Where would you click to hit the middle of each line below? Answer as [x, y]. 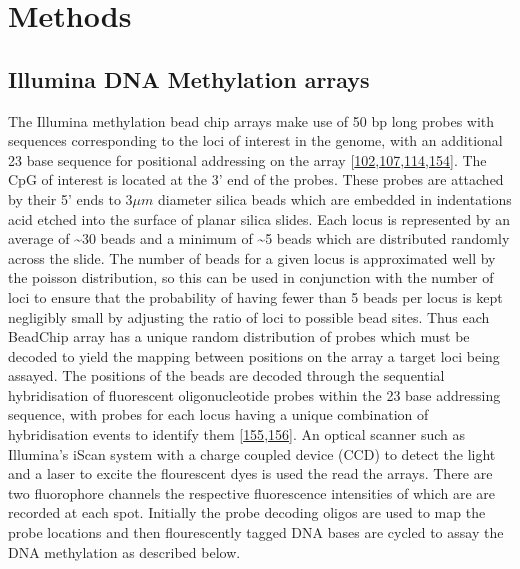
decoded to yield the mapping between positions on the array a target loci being [254, 355]
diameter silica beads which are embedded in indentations [334, 198]
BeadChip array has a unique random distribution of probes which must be [239, 336]
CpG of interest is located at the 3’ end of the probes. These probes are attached [256, 179]
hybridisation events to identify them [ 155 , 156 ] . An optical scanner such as [237, 434]
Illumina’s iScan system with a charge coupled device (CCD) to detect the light [252, 453]
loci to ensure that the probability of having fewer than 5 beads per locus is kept [255, 296]
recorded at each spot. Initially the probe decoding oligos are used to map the [247, 512]
